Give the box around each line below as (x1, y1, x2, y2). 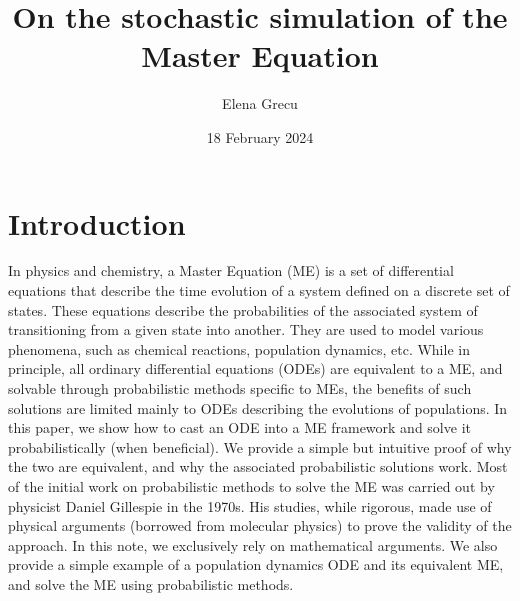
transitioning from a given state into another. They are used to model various (8, 319, 484, 340)
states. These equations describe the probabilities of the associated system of (8, 299, 478, 320)
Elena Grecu (222, 93, 298, 114)
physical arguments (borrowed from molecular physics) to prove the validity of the (8, 515, 512, 536)
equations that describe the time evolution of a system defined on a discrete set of (8, 280, 510, 301)
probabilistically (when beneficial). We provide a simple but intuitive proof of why (8, 436, 512, 457)
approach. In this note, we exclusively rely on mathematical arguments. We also (8, 534, 498, 555)
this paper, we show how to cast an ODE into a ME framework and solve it (8, 417, 471, 438)
